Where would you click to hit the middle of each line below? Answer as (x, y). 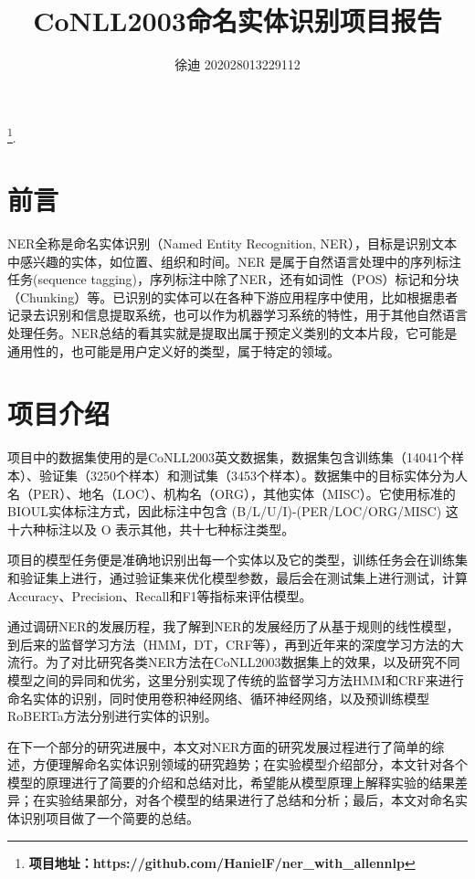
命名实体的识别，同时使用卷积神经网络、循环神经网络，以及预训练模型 (218, 698)
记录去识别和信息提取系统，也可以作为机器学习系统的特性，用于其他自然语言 (237, 315)
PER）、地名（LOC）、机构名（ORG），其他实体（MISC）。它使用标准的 (244, 493)
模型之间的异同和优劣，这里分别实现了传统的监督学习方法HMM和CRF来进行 (236, 679)
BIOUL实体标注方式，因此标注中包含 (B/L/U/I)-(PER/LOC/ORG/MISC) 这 (233, 511)
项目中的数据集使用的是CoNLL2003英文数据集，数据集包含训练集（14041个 (230, 457)
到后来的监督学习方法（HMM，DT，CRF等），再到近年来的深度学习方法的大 (236, 644)
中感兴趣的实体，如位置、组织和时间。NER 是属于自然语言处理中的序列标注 (234, 261)
